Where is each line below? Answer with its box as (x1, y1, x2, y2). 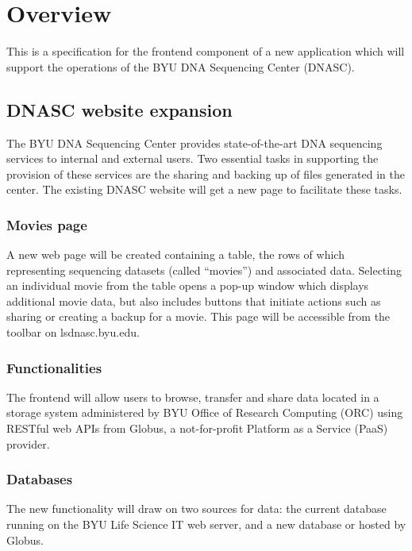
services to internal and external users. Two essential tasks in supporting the (6, 150, 379, 167)
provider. (6, 435, 50, 452)
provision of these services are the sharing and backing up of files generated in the (6, 165, 405, 182)
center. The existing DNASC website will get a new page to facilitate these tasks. (6, 181, 402, 198)
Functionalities (6, 357, 102, 377)
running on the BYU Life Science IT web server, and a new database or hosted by (6, 516, 406, 533)
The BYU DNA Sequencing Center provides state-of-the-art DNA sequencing (6, 134, 383, 151)
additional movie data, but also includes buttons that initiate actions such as (6, 292, 381, 309)
